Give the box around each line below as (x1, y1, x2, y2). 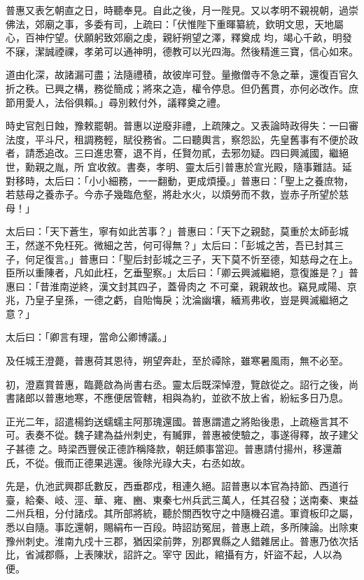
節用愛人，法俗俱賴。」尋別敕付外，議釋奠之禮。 (6, 94, 226, 109)
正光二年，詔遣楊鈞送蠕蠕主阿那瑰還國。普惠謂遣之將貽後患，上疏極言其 (6, 413, 339, 428)
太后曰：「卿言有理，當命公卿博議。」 (6, 330, 172, 344)
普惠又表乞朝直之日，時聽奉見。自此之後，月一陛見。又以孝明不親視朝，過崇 (6, 3, 358, 17)
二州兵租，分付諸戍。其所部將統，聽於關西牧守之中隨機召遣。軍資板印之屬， (6, 506, 358, 521)
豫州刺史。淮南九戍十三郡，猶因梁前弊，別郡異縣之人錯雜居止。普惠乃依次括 (6, 533, 358, 548)
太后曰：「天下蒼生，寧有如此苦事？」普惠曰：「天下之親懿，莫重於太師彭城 (6, 224, 349, 239)
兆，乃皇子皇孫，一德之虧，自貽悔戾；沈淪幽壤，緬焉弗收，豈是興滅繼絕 (6, 292, 339, 307)
